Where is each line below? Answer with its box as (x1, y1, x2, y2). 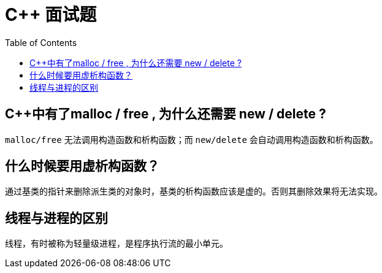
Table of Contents (5, 37, 77, 48)
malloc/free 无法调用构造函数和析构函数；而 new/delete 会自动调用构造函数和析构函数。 (5, 134, 378, 145)
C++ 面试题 (5, 4, 97, 25)
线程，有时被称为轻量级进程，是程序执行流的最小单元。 (5, 238, 228, 249)
